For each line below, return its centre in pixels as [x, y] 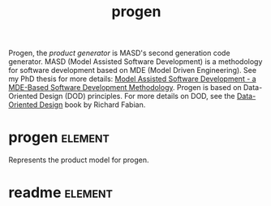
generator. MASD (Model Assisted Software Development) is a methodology [135, 62]
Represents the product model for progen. [79, 160]
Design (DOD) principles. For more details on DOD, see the [137, 97]
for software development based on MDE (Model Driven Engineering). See [133, 71]
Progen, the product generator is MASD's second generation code [119, 53]
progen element [59, 137]
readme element [61, 193]
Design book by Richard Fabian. [92, 105]
